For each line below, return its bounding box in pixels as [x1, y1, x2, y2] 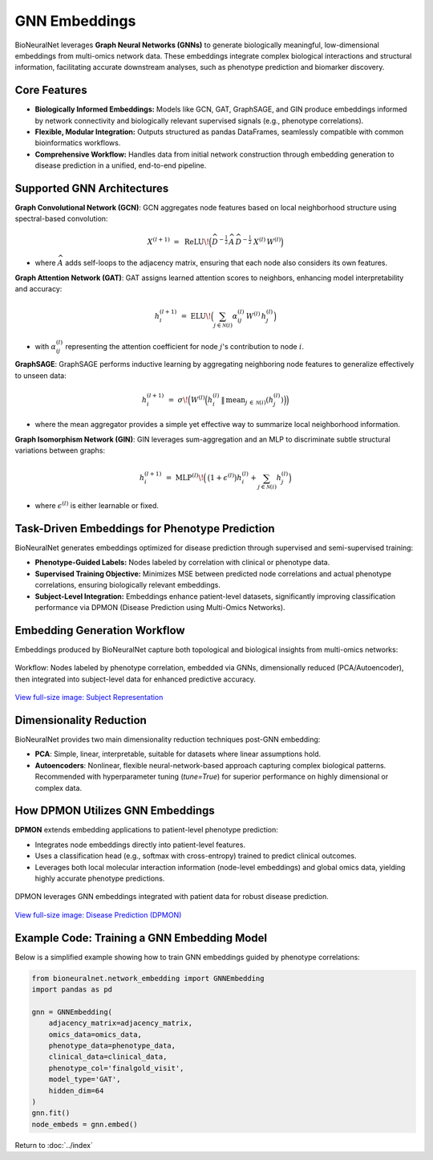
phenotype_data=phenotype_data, [48, 1041, 176, 1050]
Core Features [14, 83, 87, 97]
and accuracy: [14, 283, 63, 293]
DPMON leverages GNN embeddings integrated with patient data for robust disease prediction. [14, 892, 329, 902]
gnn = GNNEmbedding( [31, 1007, 112, 1016]
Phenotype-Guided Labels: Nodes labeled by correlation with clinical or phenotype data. [34, 558, 330, 568]
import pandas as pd [31, 985, 112, 995]
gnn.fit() [31, 1109, 71, 1117]
